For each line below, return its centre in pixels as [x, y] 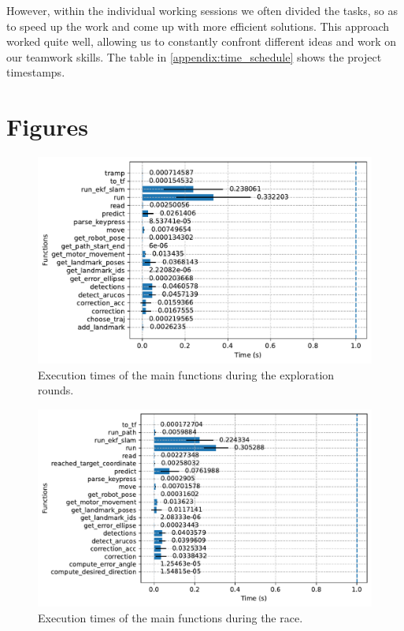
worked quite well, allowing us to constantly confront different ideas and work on [202, 41]
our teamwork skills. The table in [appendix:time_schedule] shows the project [194, 56]
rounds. [56, 390]
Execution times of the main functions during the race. [170, 617]
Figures [47, 127]
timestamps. [36, 72]
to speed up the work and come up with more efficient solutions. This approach [198, 26]
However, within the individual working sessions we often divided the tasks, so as [202, 10]
